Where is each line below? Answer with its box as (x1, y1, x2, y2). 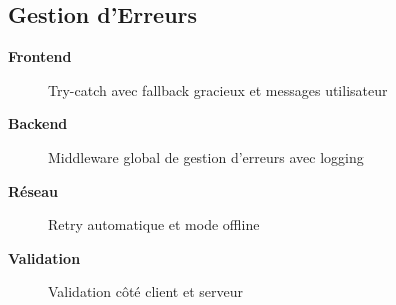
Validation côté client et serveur (48, 281, 243, 302)
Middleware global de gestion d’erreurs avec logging (48, 146, 364, 167)
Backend (8, 113, 68, 134)
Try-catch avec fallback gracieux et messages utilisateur (48, 79, 388, 100)
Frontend (8, 46, 72, 67)
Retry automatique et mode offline (48, 214, 260, 235)
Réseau (8, 180, 58, 201)
